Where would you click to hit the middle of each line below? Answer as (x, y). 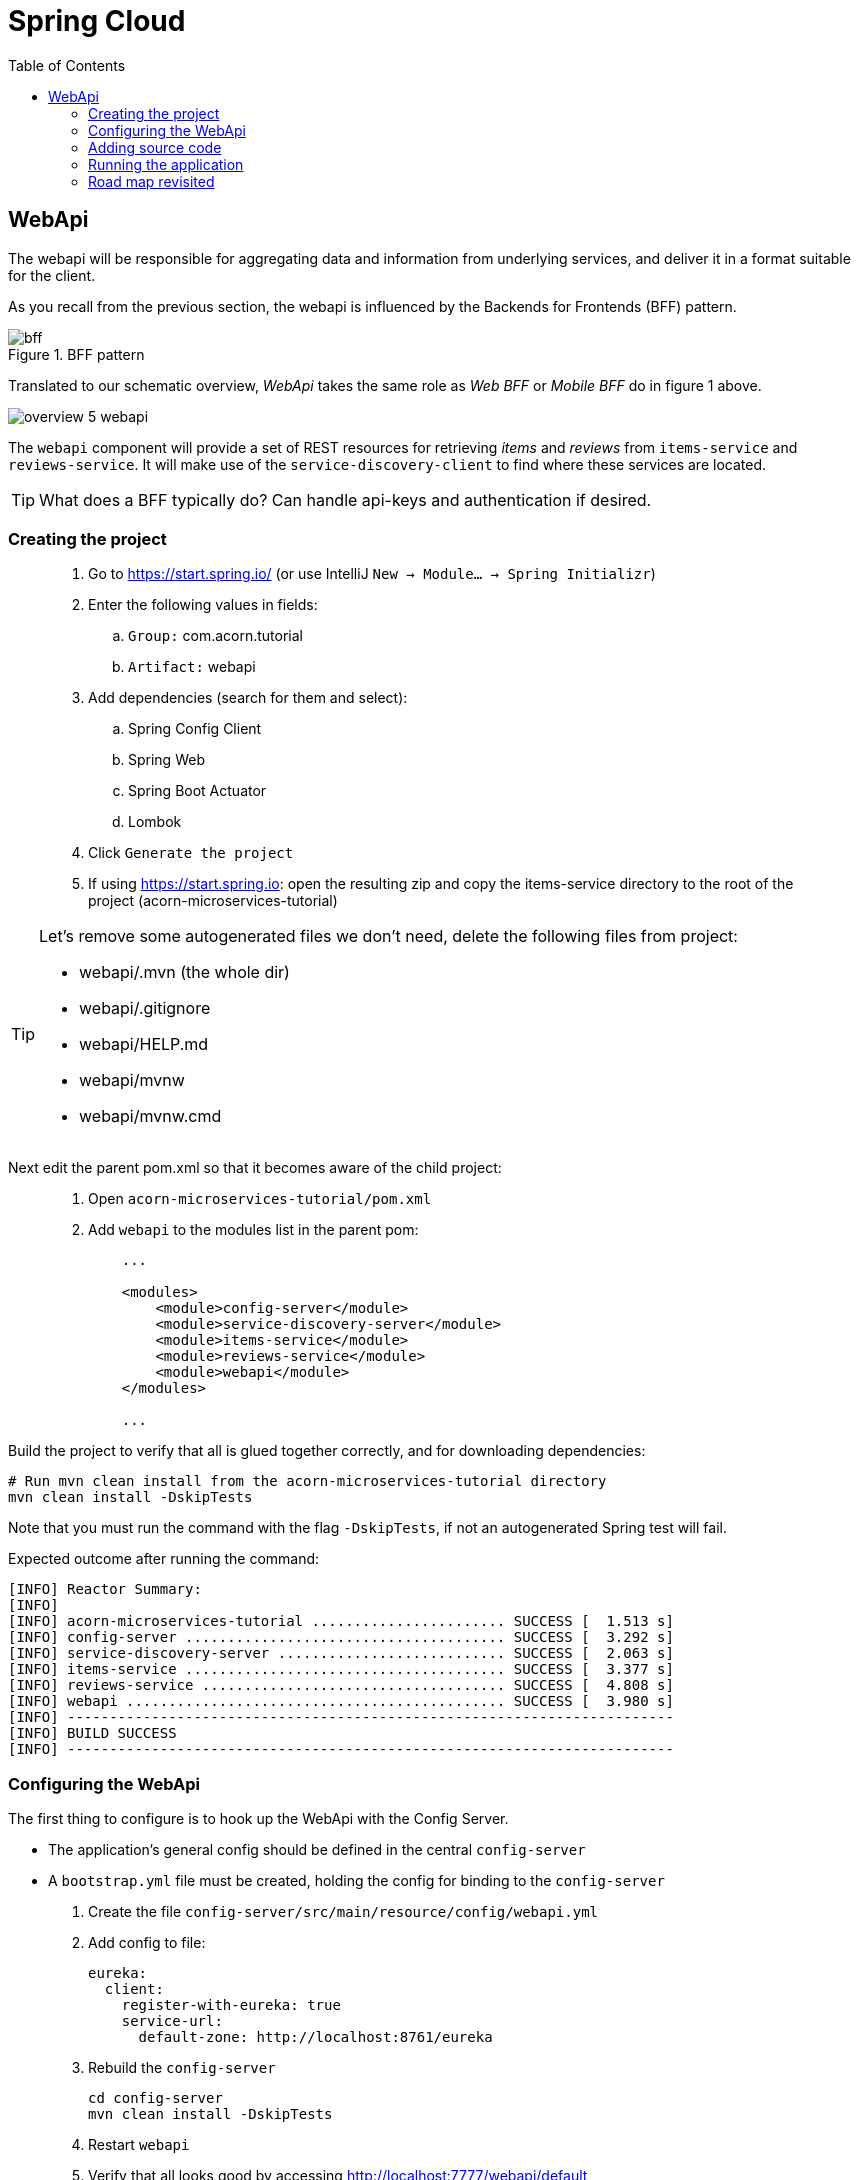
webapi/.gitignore (145, 1008)
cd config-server (155, 2098)
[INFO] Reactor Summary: (105, 1589)
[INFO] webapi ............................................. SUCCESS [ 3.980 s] (341, 1701)
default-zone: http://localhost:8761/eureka (315, 2037)
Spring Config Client (195, 729)
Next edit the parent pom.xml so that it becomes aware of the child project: (255, 1168)
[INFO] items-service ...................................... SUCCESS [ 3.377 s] (341, 1669)
